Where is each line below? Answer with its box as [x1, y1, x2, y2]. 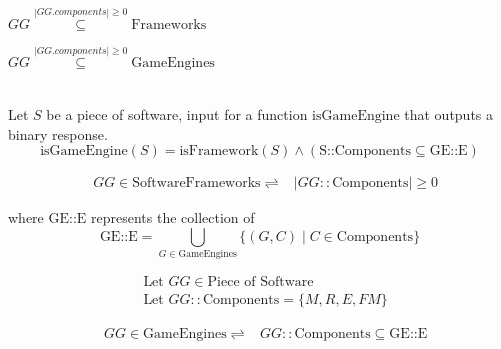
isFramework [179, 144, 259, 159]
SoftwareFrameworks [132, 176, 261, 191]
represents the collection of [90, 207, 255, 228]
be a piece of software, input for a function [46, 103, 308, 124]
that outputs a [404, 103, 494, 124]
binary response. [8, 123, 108, 144]
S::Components [319, 144, 412, 159]
